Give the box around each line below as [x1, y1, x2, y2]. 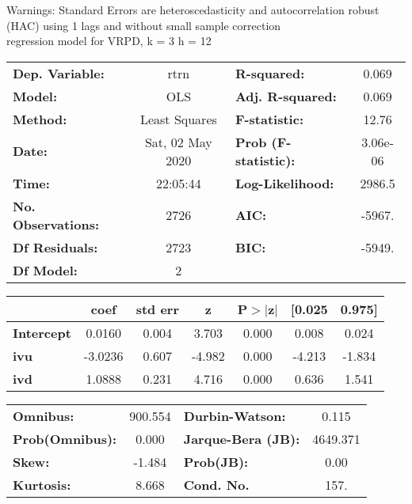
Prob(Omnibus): [13, 429, 117, 448]
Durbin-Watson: [183, 406, 286, 425]
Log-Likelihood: [235, 173, 334, 192]
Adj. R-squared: [235, 86, 337, 105]
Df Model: [13, 260, 78, 279]
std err [135, 299, 179, 318]
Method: [13, 109, 67, 128]
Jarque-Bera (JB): [183, 429, 300, 448]
